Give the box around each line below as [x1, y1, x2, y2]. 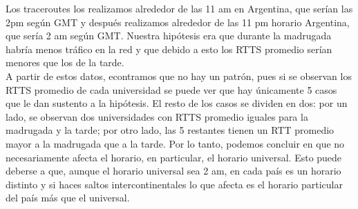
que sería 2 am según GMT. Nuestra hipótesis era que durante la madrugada [6, 28, 332, 43]
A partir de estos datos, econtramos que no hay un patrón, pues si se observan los [6, 68, 352, 83]
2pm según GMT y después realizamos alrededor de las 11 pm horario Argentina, [6, 14, 350, 29]
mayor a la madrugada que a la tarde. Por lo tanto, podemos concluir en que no [6, 136, 345, 150]
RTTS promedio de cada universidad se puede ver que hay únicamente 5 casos [6, 82, 337, 97]
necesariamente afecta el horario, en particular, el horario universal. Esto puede [6, 150, 342, 164]
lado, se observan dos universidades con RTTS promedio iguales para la [6, 109, 308, 123]
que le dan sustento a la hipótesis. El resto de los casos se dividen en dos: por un [6, 96, 348, 110]
